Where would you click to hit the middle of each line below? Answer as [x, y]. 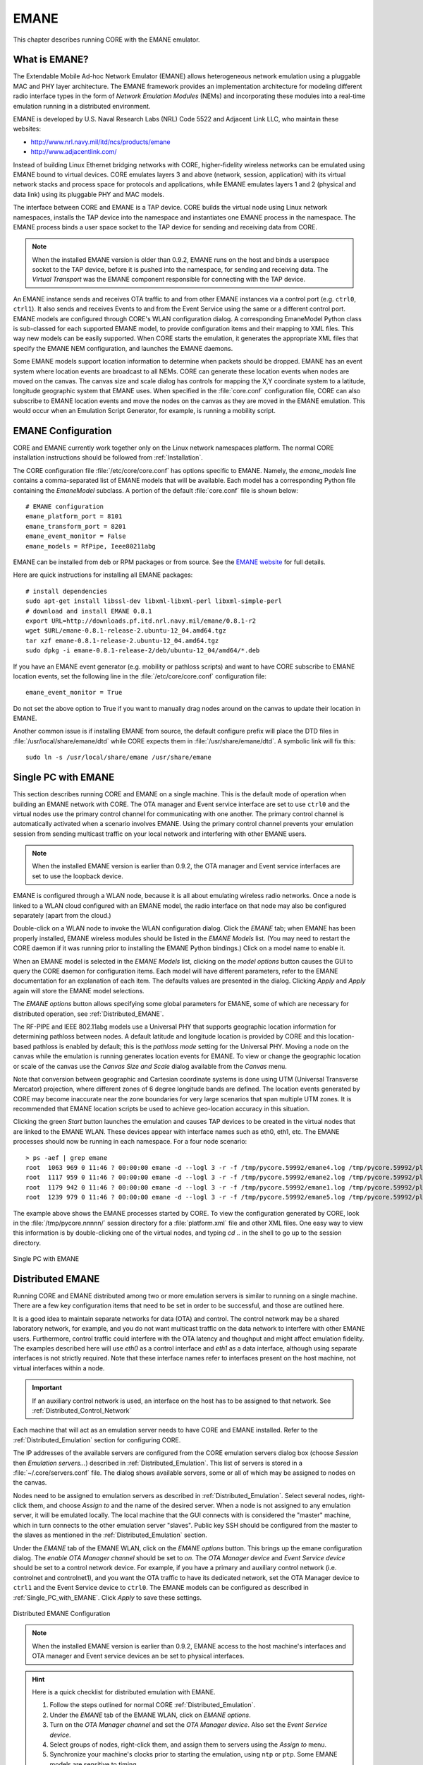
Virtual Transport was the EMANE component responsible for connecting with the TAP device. [169, 280]
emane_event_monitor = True [74, 693]
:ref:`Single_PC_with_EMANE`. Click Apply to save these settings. [108, 1597]
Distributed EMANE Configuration [62, 1614]
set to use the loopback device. [78, 876]
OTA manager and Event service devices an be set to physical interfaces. [138, 1656]
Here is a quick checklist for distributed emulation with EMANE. [124, 1692]
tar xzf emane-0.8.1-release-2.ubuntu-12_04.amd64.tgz [122, 640]
